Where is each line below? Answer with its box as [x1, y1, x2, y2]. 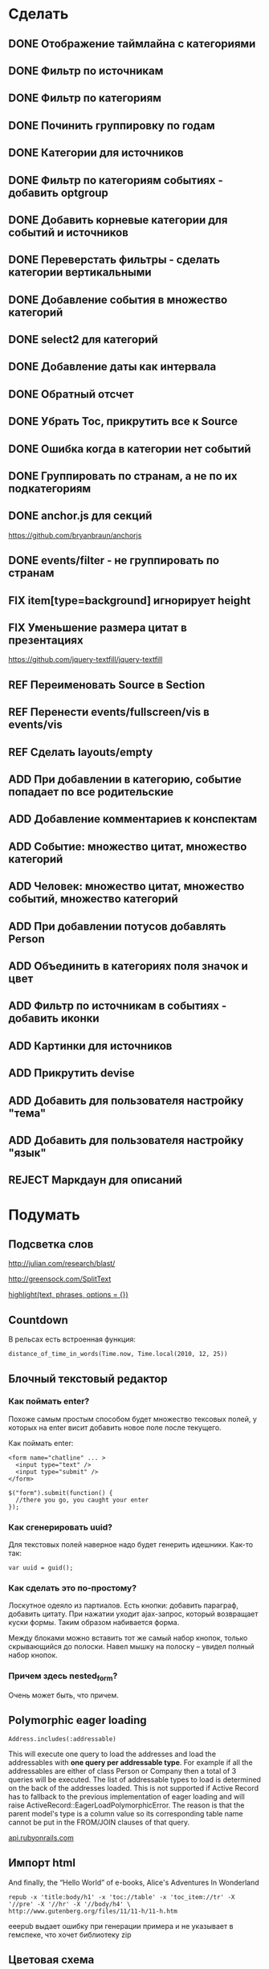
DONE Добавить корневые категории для [8, 213, 228, 227]
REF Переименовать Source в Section [8, 678, 206, 692]
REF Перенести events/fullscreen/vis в [8, 705, 210, 719]
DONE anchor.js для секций [8, 509, 153, 523]
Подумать [8, 1206, 80, 1223]
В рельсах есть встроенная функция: [8, 1334, 137, 1344]
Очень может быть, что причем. [8, 1690, 119, 1700]
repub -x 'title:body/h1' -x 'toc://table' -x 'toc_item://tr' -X [8, 1893, 235, 1901]
